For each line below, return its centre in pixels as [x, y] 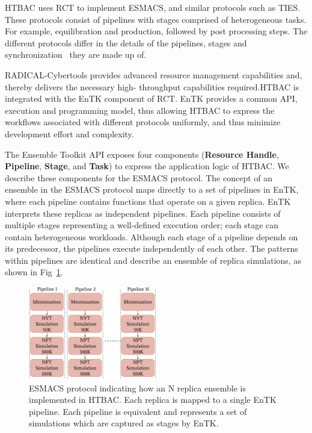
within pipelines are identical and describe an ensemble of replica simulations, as [153, 260]
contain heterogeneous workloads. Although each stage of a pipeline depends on [151, 236]
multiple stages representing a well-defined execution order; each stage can [142, 225]
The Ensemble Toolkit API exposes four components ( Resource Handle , [142, 154]
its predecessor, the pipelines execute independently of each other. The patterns [151, 248]
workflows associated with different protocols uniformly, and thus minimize [143, 122]
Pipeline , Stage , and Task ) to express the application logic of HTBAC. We [147, 166]
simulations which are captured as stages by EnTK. [124, 423]
